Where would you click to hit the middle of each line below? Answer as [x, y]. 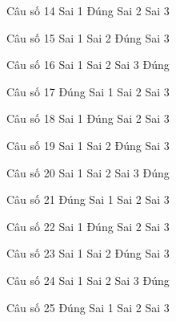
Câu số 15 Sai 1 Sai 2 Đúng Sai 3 [88, 37]
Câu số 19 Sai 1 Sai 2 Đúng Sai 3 [88, 145]
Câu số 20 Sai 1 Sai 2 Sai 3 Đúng [88, 172]
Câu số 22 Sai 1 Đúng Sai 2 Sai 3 [88, 226]
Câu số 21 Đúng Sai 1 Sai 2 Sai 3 [88, 199]
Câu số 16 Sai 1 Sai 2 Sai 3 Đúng [88, 65]
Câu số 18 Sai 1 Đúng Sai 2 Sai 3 [88, 118]
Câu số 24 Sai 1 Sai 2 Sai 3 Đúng [88, 280]
